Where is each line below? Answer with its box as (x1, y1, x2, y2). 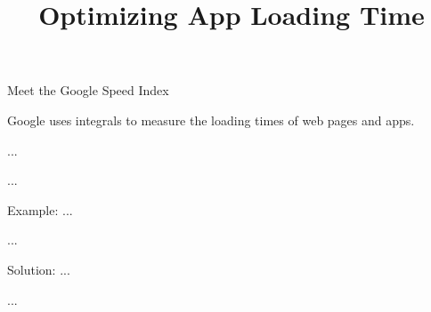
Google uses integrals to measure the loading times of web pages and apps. (7, 110, 415, 129)
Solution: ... (7, 260, 70, 278)
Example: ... (7, 200, 73, 219)
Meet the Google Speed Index (7, 81, 169, 100)
